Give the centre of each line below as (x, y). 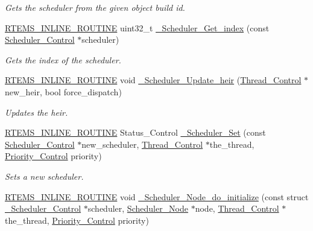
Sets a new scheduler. (44, 176)
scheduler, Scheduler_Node (138, 208)
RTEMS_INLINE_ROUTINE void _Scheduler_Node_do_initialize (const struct (157, 196)
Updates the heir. (36, 112)
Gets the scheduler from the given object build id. (95, 7)
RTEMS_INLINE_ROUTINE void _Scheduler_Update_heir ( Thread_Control (153, 80)
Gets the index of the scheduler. (63, 59)
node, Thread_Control (237, 208)
